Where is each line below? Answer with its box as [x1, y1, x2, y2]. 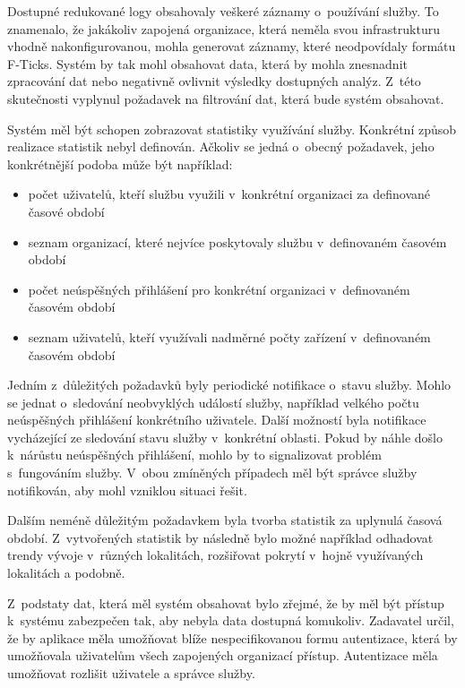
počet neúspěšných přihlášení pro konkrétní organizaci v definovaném [28, 279, 410, 298]
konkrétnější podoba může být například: [7, 154, 233, 173]
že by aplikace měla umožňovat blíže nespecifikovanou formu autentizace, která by [7, 628, 458, 647]
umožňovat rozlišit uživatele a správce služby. [7, 664, 255, 682]
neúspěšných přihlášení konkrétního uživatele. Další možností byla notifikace [7, 410, 426, 429]
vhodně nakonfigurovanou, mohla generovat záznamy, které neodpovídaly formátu [7, 37, 456, 56]
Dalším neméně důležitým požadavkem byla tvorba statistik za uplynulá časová [7, 511, 443, 529]
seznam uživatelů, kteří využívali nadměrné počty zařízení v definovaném [28, 327, 431, 346]
